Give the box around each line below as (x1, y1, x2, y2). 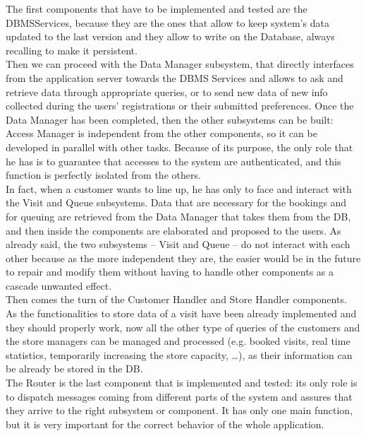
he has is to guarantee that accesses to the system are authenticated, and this (6, 153, 341, 168)
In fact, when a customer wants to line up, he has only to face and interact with (6, 181, 352, 196)
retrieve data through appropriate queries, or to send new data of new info (6, 84, 328, 99)
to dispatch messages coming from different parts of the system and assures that (6, 389, 353, 403)
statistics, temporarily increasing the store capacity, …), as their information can (6, 347, 353, 362)
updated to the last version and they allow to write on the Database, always (6, 29, 335, 44)
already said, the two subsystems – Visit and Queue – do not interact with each (6, 237, 350, 252)
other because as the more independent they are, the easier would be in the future (6, 250, 361, 265)
